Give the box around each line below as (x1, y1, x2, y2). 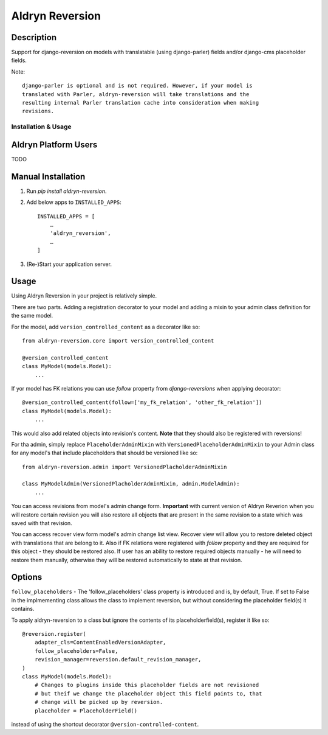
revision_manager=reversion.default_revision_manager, (34, 656, 202, 663)
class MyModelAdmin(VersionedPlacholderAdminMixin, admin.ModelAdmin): (22, 481, 240, 487)
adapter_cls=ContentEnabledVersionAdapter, (34, 639, 166, 646)
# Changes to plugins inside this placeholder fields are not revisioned (34, 681, 259, 689)
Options (11, 572, 43, 582)
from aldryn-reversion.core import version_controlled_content (22, 337, 214, 344)
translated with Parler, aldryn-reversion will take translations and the (22, 91, 250, 97)
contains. (11, 605, 35, 613)
